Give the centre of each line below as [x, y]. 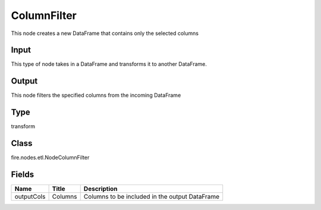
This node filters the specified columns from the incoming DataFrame [96, 96]
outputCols [30, 197]
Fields [23, 174]
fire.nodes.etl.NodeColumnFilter [50, 158]
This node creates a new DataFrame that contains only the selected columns [105, 33]
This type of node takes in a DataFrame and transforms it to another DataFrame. [109, 64]
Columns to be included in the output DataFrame [152, 197]
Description [101, 189]
